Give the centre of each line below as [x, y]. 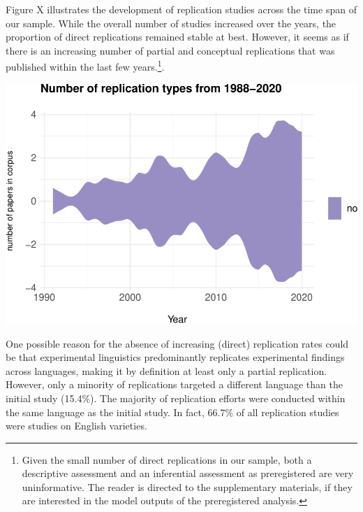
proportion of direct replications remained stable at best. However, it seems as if [177, 37]
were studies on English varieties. [76, 426]
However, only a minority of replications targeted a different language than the [174, 384]
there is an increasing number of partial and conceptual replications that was [170, 50]
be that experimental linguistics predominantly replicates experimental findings [175, 357]
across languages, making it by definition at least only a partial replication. [166, 370]
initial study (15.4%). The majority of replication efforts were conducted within [176, 398]
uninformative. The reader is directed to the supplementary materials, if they [187, 486]
